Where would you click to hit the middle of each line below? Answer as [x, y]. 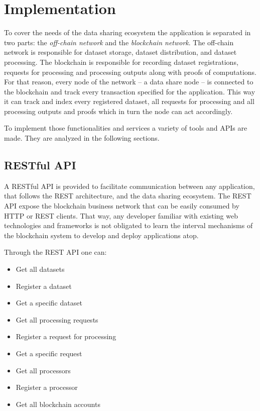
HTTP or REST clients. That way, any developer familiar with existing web [121, 215]
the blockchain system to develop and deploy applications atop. [101, 235]
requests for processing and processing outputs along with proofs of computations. [130, 72]
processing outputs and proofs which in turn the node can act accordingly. [118, 111]
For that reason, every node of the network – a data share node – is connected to [129, 82]
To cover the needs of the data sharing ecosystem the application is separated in [127, 32]
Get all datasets [40, 269]
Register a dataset [44, 286]
